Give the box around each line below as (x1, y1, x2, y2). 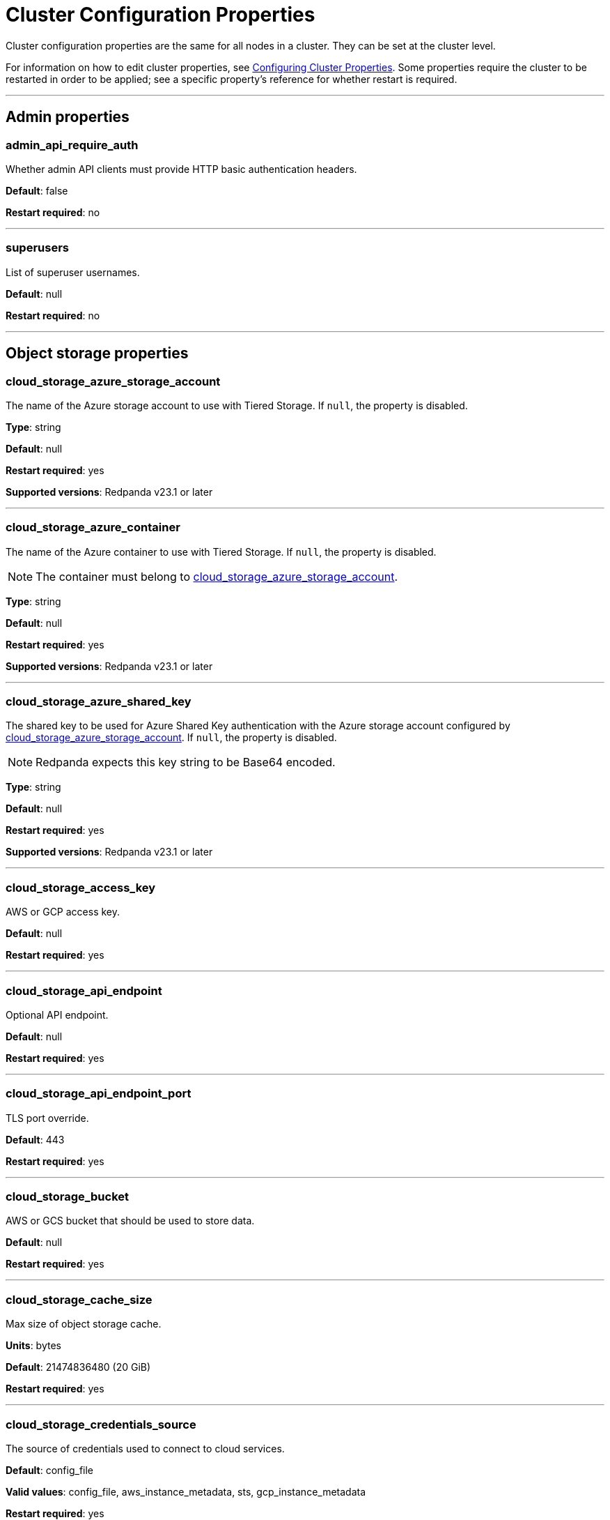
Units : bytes (6, 1339, 61, 1352)
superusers (6, 241, 69, 255)
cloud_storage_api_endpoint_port (6, 1086, 191, 1101)
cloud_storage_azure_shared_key (6, 694, 191, 709)
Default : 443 (6, 1133, 65, 1146)
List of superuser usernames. (6, 266, 140, 278)
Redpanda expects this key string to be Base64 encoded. (36, 755, 336, 770)
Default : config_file (6, 1464, 94, 1476)
